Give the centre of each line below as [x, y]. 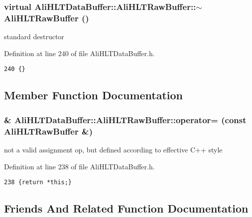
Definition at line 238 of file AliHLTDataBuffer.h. [79, 166]
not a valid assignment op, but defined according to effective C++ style [113, 149]
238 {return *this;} [38, 182]
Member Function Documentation [94, 95]
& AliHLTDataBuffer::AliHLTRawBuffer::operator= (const [125, 119]
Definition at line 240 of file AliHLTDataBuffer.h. [79, 53]
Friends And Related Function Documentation [126, 208]
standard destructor [34, 36]
